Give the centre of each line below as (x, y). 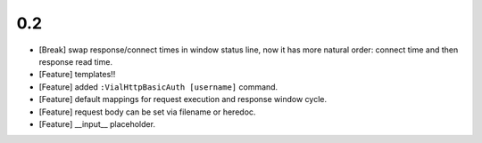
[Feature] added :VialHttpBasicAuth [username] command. (158, 87)
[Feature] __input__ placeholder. (97, 123)
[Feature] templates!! (77, 75)
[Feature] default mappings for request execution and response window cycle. (183, 99)
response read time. (76, 61)
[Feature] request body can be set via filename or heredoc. (147, 112)
